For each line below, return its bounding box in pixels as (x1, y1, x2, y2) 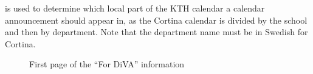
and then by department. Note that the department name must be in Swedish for (5, 25, 308, 38)
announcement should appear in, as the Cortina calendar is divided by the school (5, 13, 308, 26)
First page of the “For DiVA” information (29, 58, 185, 70)
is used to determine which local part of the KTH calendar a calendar (5, 2, 265, 14)
